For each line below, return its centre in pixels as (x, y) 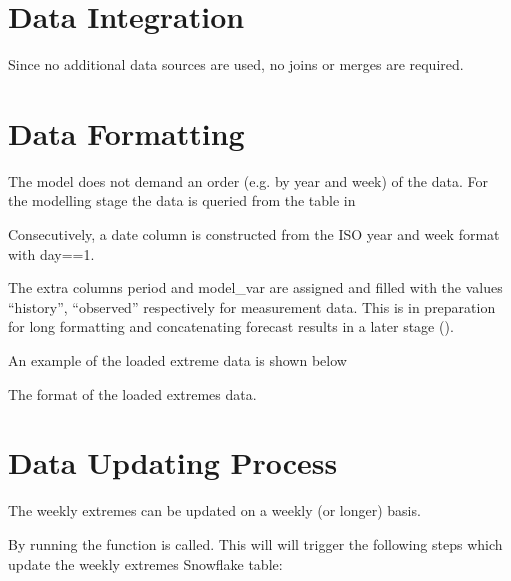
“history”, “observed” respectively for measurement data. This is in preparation (252, 306)
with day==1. (51, 253)
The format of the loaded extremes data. (132, 393)
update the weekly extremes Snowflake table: (145, 563)
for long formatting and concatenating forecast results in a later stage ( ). (231, 326)
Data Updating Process (173, 462)
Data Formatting (126, 132)
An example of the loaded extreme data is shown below (177, 360)
